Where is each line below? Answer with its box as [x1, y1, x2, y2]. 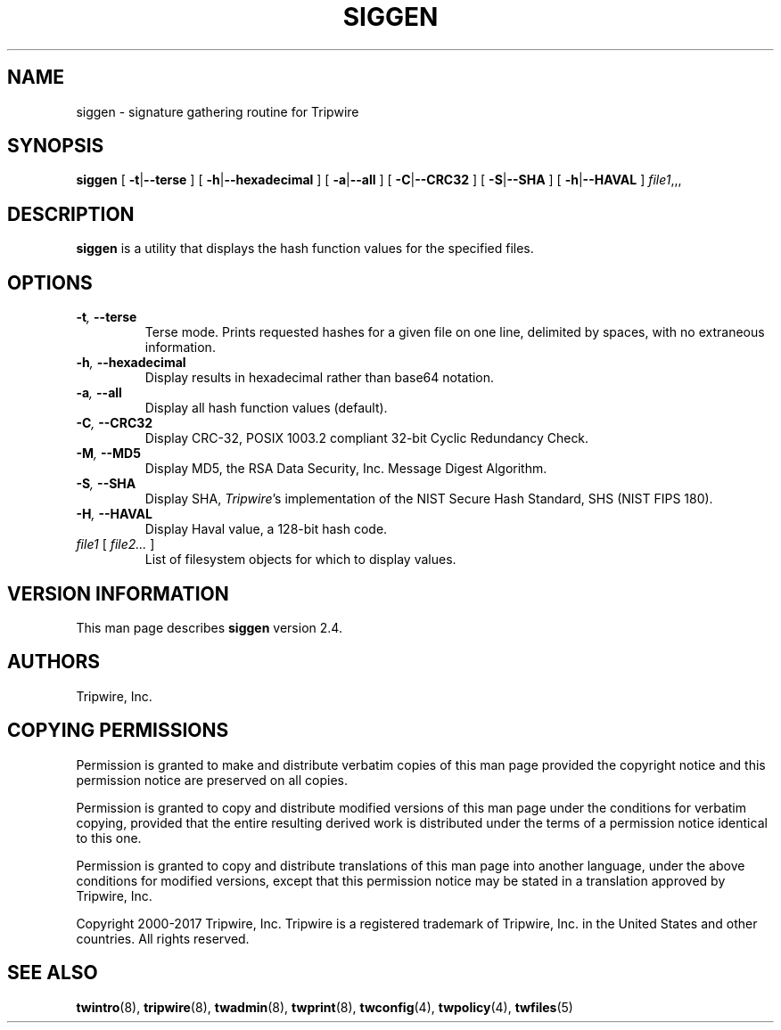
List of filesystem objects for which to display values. [144, 552, 456, 568]
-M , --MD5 [76, 446, 141, 462]
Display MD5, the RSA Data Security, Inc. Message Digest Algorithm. [144, 461, 547, 477]
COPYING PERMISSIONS [7, 719, 229, 742]
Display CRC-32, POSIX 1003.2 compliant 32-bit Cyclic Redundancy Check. [144, 430, 589, 446]
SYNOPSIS [7, 135, 104, 158]
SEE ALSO [7, 961, 98, 985]
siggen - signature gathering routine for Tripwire [76, 103, 359, 119]
